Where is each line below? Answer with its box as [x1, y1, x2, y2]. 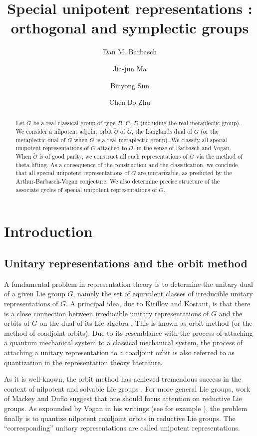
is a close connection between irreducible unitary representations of [4, 308, 209, 318]
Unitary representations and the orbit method [4, 255, 248, 270]
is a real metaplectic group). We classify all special [96, 135, 228, 144]
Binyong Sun [110, 80, 149, 90]
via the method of [196, 152, 243, 161]
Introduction [4, 221, 93, 241]
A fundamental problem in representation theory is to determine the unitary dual [4, 278, 253, 289]
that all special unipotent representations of [15, 169, 129, 177]
